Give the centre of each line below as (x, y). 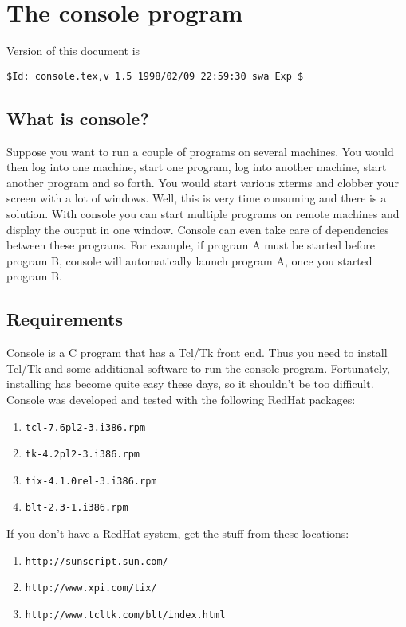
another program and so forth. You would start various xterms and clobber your (203, 182)
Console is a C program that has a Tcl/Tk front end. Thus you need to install (197, 353)
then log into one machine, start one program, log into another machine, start (197, 167)
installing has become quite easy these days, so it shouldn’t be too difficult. (190, 384)
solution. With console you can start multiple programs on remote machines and (203, 213)
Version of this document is (73, 51)
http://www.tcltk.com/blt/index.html (125, 615)
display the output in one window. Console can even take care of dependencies (198, 229)
